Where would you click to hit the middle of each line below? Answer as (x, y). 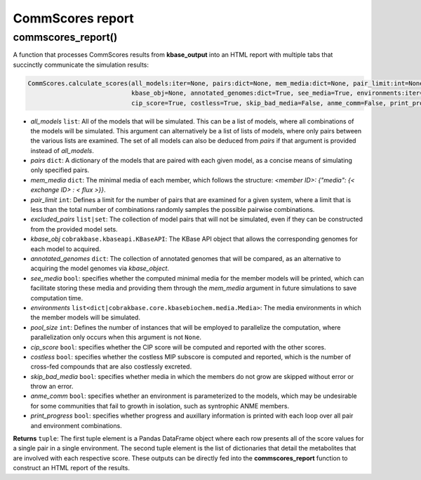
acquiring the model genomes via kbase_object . (100, 268)
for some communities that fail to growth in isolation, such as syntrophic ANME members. (160, 406)
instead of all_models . (62, 150)
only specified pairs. (60, 170)
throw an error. (52, 387)
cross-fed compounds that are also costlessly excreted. (111, 367)
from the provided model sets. (74, 229)
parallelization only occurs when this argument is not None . (116, 338)
